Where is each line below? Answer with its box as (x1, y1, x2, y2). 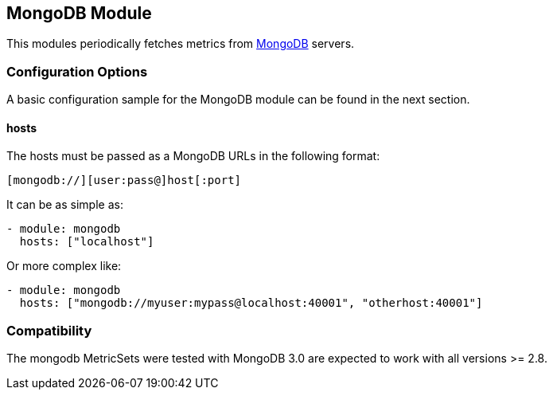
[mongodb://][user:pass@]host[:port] (6, 174, 242, 187)
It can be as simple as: (6, 198, 123, 212)
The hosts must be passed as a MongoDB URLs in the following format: (6, 149, 380, 163)
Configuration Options (6, 63, 148, 80)
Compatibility (6, 322, 92, 339)
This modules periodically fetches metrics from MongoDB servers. (6, 37, 355, 51)
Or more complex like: (6, 259, 122, 273)
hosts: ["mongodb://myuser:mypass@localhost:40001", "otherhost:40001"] (19, 296, 483, 310)
